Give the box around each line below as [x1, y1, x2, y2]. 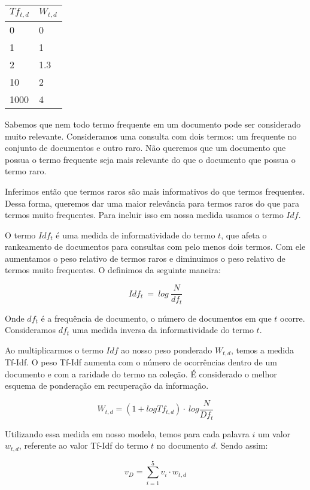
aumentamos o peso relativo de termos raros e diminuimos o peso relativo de [5, 252, 285, 264]
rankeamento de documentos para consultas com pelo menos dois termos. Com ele [5, 240, 306, 253]
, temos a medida [230, 343, 294, 356]
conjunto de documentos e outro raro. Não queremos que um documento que [5, 141, 286, 154]
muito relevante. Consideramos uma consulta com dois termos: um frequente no [5, 129, 297, 142]
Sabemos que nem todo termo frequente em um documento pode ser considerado [5, 117, 301, 130]
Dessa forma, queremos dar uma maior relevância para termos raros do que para [5, 196, 300, 209]
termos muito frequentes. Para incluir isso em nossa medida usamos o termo [5, 208, 284, 221]
